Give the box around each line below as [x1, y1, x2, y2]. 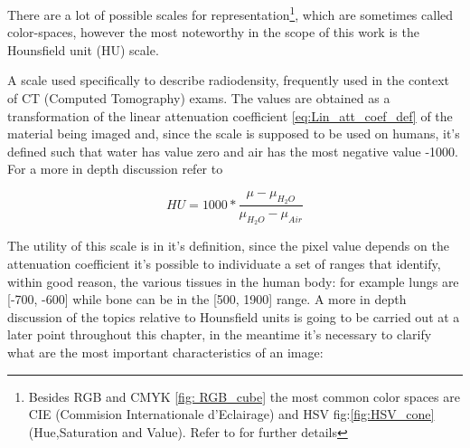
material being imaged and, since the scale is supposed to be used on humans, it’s [7, 124, 460, 143]
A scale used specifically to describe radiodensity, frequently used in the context [7, 71, 450, 90]
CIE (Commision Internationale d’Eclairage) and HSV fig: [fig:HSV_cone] [28, 405, 435, 424]
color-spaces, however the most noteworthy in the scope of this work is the [7, 23, 419, 42]
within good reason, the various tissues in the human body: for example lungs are [7, 272, 459, 291]
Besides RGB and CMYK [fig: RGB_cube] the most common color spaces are [28, 386, 460, 405]
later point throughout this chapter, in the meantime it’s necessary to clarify [7, 325, 432, 344]
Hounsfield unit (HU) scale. [7, 40, 159, 59]
